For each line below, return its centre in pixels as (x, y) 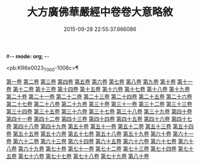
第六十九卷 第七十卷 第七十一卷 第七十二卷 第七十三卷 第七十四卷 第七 (103, 148)
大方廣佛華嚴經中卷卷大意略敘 (100, 12)
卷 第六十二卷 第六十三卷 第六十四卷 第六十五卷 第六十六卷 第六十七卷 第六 (97, 141)
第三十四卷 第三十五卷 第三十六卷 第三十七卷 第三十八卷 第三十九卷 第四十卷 (99, 111)
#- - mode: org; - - (28, 56)
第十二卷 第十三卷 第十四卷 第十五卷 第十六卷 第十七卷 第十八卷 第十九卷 (101, 89)
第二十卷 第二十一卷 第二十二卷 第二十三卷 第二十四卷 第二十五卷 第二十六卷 (99, 96)
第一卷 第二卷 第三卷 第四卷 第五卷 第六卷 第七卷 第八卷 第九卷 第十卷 (91, 82)
